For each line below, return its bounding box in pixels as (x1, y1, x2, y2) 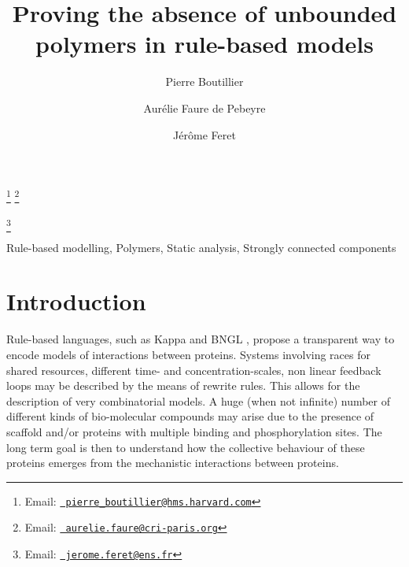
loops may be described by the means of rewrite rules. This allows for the (6, 377, 360, 394)
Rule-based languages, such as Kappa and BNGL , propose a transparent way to (6, 331, 395, 347)
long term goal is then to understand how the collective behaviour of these (6, 439, 365, 455)
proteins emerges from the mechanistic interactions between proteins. (6, 454, 339, 471)
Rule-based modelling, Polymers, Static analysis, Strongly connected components (6, 239, 396, 255)
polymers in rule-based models (35, 28, 374, 60)
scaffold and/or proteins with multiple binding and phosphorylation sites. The (6, 423, 382, 439)
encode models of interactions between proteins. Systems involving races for (6, 346, 370, 362)
